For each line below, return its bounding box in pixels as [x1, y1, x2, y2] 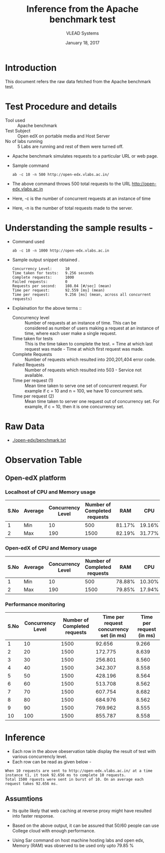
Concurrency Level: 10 [12, 266, 70, 271]
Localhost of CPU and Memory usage [5, 489, 96, 495]
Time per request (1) [12, 377, 54, 383]
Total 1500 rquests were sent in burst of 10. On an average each [5, 777, 144, 782]
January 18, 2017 [65, 39, 100, 45]
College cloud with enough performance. [12, 827, 96, 833]
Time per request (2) [12, 393, 55, 399]
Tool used [5, 117, 26, 123]
